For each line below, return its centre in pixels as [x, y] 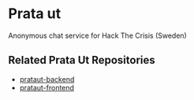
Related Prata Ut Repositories [82, 60]
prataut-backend [47, 79]
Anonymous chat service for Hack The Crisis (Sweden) [97, 35]
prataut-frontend [47, 87]
